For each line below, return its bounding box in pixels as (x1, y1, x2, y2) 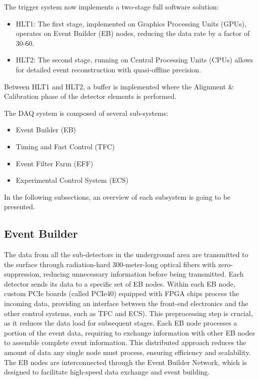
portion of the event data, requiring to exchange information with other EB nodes (4, 327, 255, 338)
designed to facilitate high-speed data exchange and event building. (4, 367, 210, 377)
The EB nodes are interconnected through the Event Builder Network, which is (4, 357, 247, 367)
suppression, (4, 269, 41, 279)
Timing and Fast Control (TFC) (15, 141, 115, 151)
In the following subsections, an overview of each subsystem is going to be (4, 191, 230, 202)
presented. (4, 201, 35, 212)
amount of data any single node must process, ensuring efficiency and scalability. (4, 347, 251, 358)
